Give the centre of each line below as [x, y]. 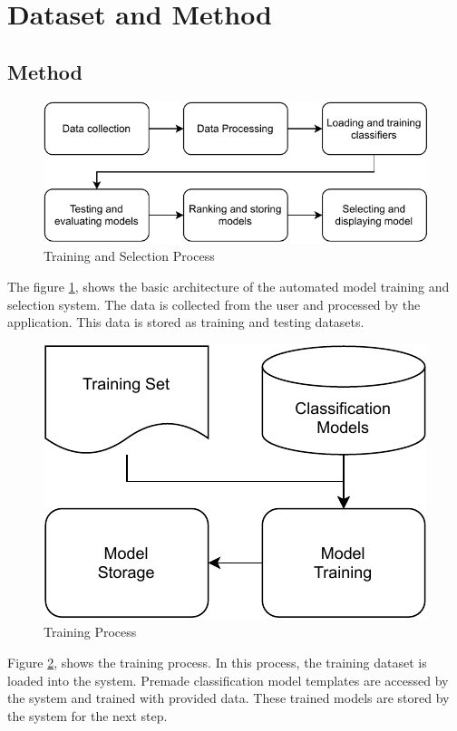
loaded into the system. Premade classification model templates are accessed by [228, 680]
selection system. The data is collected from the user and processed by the [214, 304]
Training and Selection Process [129, 256]
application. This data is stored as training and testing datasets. [186, 322]
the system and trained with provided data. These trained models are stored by [228, 698]
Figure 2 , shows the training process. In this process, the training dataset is [217, 663]
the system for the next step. [88, 715]
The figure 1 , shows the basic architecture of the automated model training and [228, 287]
